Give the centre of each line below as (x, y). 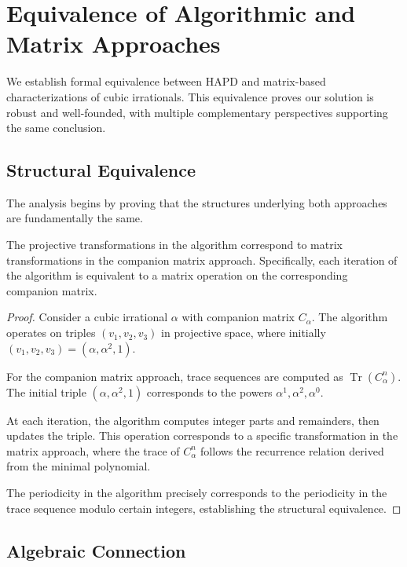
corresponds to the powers (209, 391)
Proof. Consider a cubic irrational (87, 317)
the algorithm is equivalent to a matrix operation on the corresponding (177, 275)
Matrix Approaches (114, 44)
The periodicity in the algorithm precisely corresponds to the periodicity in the (197, 493)
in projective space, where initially (244, 333)
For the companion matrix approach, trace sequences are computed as (175, 376)
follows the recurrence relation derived (292, 450)
